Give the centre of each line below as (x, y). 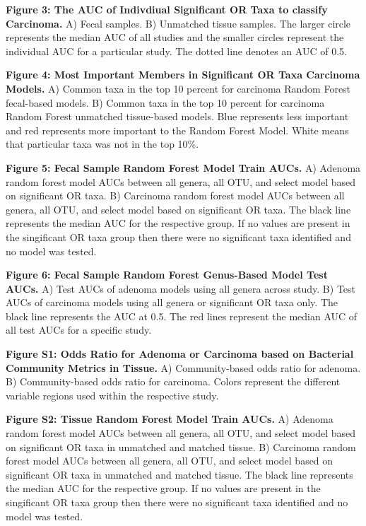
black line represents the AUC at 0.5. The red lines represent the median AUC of (182, 316)
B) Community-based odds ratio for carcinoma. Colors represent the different (173, 381)
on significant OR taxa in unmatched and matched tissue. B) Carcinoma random (181, 446)
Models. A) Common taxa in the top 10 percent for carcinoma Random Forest (178, 88)
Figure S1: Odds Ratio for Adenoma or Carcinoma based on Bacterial (180, 354)
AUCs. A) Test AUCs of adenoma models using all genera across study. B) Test (181, 288)
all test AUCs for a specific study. (79, 330)
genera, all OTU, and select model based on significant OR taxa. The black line (178, 209)
